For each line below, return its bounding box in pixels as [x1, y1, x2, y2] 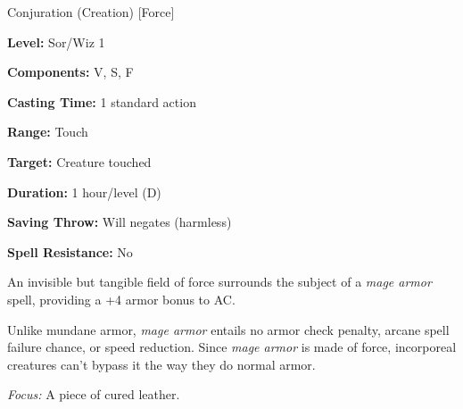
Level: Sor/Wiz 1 [7, 32, 105, 51]
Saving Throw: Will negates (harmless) [7, 213, 232, 231]
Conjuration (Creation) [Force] [7, 3, 175, 21]
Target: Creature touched [7, 152, 152, 171]
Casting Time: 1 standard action [7, 92, 196, 111]
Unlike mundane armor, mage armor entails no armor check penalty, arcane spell [7, 320, 450, 338]
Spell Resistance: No [7, 242, 133, 261]
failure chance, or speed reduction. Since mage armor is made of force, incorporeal [7, 338, 457, 356]
